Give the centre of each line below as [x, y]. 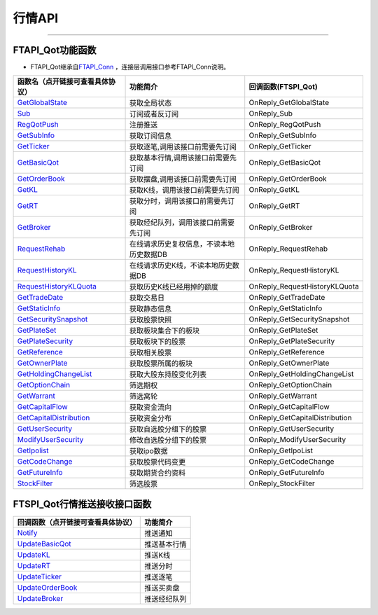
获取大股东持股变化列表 [168, 375]
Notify [27, 532]
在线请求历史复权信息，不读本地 [182, 244]
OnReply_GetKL [274, 190]
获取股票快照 [150, 320]
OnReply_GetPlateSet [283, 331]
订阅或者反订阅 [154, 114]
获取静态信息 [150, 309]
